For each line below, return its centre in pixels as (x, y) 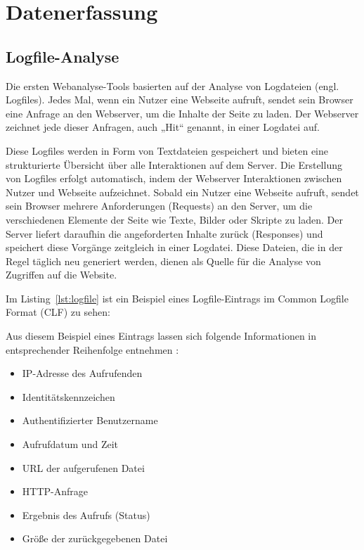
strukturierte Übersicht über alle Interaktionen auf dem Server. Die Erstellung (174, 164)
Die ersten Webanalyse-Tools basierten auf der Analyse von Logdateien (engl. (173, 85)
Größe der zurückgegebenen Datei (95, 538)
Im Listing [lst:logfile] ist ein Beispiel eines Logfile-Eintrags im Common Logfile (177, 298)
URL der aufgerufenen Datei (83, 467)
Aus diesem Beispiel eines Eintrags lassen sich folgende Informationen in (161, 336)
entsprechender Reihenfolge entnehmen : (92, 349)
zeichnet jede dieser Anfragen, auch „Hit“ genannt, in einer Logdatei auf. (163, 127)
